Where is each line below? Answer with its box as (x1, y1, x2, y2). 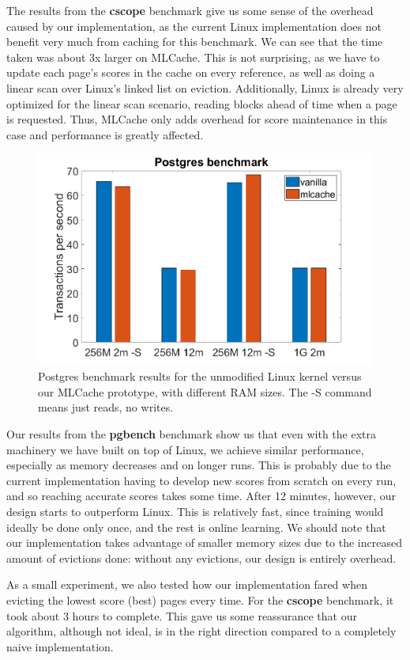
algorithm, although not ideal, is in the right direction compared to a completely (6, 623, 397, 639)
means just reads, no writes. (38, 399, 174, 415)
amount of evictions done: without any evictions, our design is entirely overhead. (6, 549, 397, 566)
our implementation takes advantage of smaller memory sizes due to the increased (6, 534, 402, 551)
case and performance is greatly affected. (6, 126, 204, 142)
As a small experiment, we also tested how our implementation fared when (6, 576, 367, 593)
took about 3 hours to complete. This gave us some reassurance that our (6, 607, 357, 624)
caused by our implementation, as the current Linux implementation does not (6, 17, 382, 34)
